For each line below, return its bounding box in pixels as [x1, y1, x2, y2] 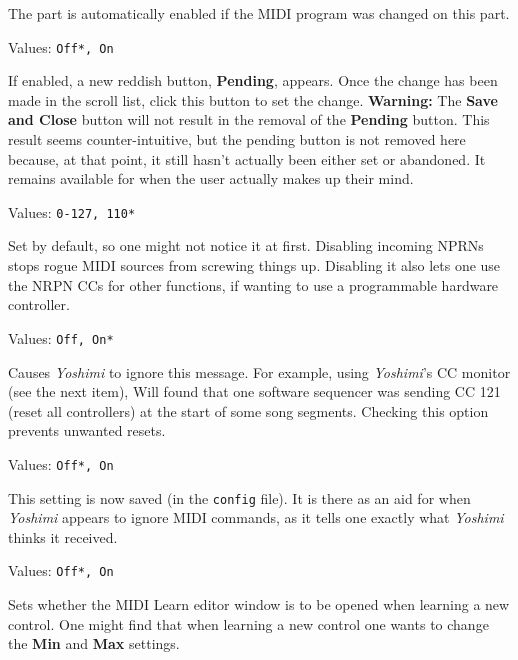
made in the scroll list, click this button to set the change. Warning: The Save [8, 89, 498, 110]
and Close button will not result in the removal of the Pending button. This [8, 109, 490, 130]
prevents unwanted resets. [8, 420, 166, 441]
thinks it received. [8, 526, 118, 547]
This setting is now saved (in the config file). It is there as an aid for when [8, 487, 471, 508]
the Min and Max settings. [8, 633, 180, 654]
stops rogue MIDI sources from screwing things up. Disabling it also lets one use [8, 255, 501, 276]
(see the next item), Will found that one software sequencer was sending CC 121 [8, 381, 501, 402]
